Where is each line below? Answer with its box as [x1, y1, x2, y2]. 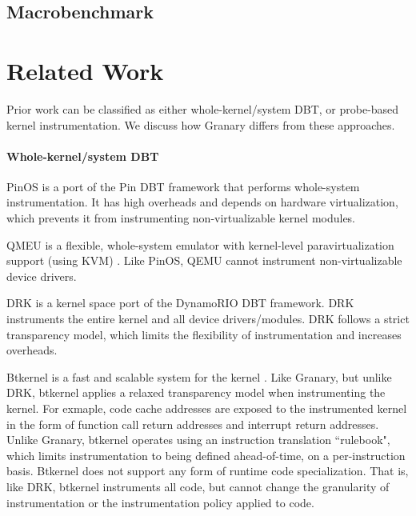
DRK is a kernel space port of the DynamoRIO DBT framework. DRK [6, 294, 354, 311]
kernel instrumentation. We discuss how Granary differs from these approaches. [6, 116, 395, 133]
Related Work [6, 54, 164, 86]
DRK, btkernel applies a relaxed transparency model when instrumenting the [6, 384, 386, 401]
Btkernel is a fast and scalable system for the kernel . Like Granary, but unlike [6, 368, 392, 385]
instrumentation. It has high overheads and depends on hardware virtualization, [6, 194, 398, 210]
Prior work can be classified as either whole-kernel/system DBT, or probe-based [6, 100, 399, 117]
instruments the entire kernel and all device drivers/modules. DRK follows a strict [6, 310, 410, 327]
